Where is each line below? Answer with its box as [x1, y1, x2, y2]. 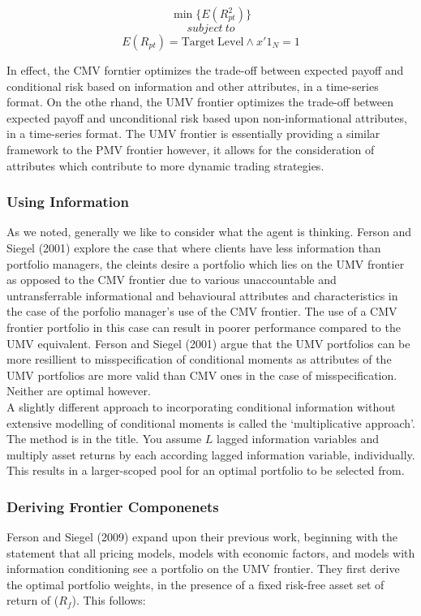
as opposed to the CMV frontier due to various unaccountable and [6, 271, 337, 288]
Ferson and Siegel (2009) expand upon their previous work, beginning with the [6, 528, 398, 545]
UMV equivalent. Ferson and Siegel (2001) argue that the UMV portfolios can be [6, 334, 410, 351]
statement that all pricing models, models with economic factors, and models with [6, 544, 415, 561]
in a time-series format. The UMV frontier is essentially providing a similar [6, 125, 380, 142]
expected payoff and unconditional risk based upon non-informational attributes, [6, 109, 407, 126]
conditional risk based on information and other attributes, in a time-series [6, 77, 379, 94]
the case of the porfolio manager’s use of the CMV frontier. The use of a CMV [6, 303, 397, 320]
